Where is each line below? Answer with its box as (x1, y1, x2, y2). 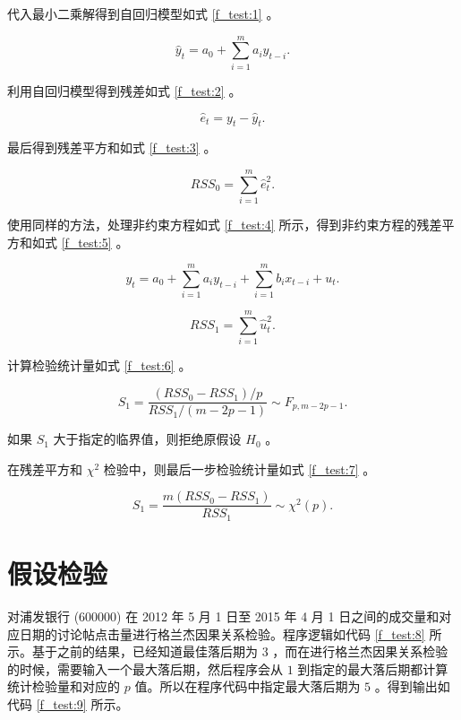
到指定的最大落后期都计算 (297, 659, 448, 678)
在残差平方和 (7, 459, 82, 478)
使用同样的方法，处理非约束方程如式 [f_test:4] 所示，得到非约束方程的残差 (7, 215, 442, 234)
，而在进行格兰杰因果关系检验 (272, 642, 448, 661)
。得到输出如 (374, 677, 450, 696)
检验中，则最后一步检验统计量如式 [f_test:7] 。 (103, 459, 376, 478)
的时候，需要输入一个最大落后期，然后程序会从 (7, 659, 283, 678)
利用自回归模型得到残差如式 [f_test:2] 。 (7, 81, 242, 100)
